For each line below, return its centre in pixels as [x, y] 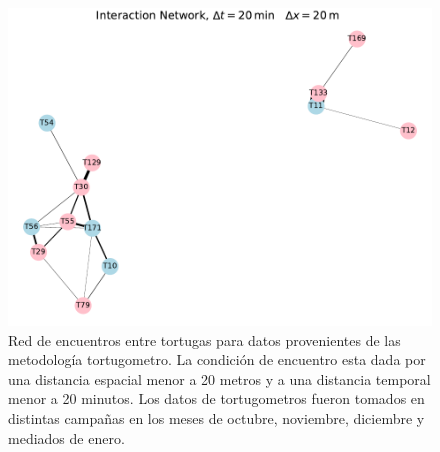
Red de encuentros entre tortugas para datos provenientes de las [204, 339]
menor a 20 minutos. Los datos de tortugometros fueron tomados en [216, 398]
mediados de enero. [66, 437]
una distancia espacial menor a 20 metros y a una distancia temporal [219, 378]
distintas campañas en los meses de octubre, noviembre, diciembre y [216, 417]
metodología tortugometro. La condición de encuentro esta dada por [217, 359]
